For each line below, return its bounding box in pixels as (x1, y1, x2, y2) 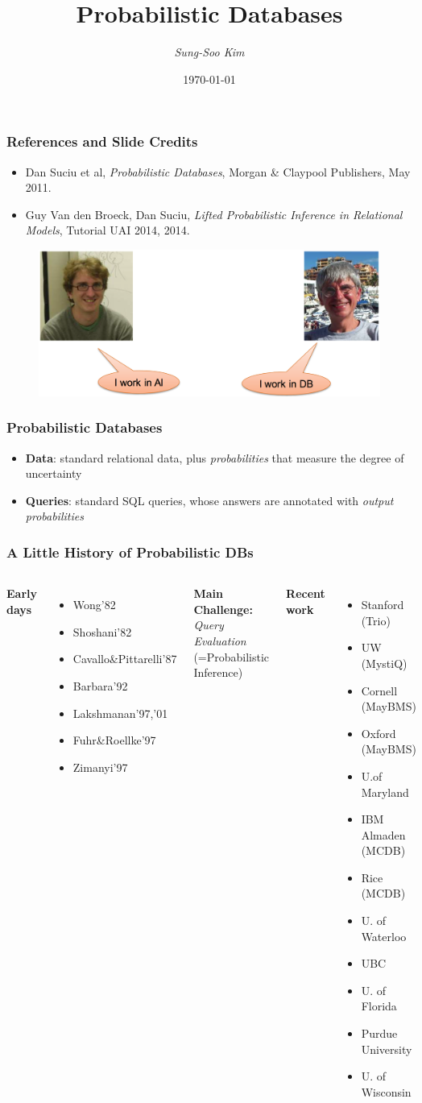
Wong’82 (72, 596, 116, 613)
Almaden (361, 826, 406, 843)
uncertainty (25, 465, 82, 482)
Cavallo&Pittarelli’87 (72, 650, 177, 667)
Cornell (361, 682, 398, 699)
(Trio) (361, 612, 391, 628)
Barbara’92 (72, 677, 128, 694)
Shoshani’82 (72, 623, 132, 640)
